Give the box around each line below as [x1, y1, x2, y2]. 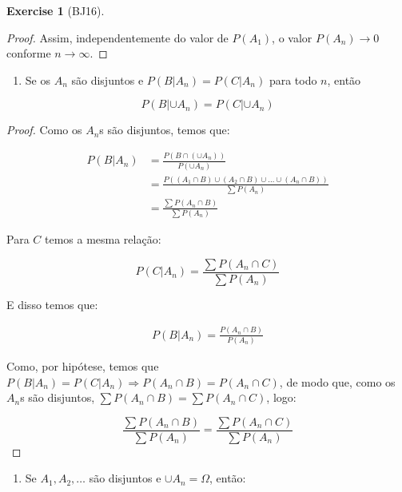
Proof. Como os [6, 121, 82, 138]
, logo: [266, 389, 297, 406]
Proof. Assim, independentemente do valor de [6, 29, 229, 46]
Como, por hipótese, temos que [6, 358, 159, 375]
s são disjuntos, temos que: [99, 121, 230, 138]
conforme [6, 45, 51, 61]
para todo [269, 71, 317, 88]
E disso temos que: [6, 296, 98, 312]
